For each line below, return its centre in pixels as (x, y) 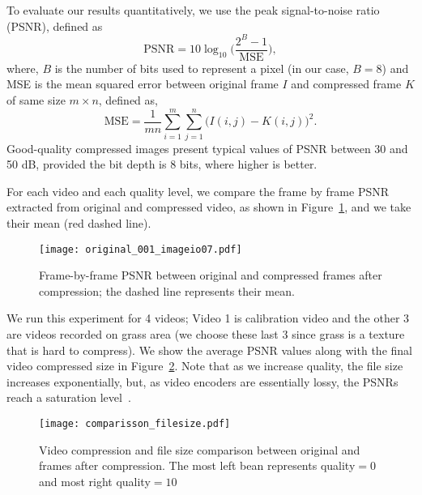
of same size (36, 99)
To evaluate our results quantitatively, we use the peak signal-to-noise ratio (193, 10)
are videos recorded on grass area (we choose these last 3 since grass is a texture (206, 334)
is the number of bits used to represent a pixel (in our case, (202, 68)
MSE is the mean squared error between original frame (143, 84)
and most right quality (95, 481)
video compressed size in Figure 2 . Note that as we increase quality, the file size (205, 366)
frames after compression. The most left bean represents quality (197, 465)
